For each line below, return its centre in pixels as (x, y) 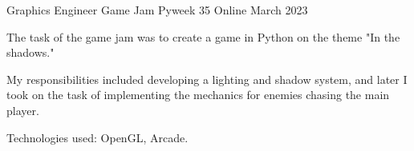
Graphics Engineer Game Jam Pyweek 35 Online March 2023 (157, 10)
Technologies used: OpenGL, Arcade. (97, 137)
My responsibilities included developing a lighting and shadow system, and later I (207, 79)
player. (23, 110)
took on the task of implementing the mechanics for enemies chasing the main (198, 95)
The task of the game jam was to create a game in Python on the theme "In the (203, 36)
